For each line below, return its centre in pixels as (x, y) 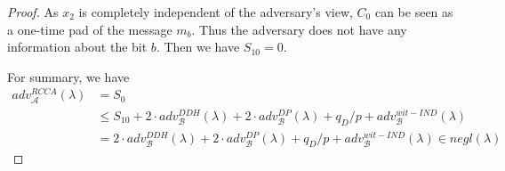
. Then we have (198, 47)
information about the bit (77, 47)
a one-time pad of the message (90, 29)
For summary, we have (68, 76)
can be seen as (414, 12)
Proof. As (33, 12)
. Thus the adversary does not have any (299, 29)
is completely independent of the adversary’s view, (216, 12)
